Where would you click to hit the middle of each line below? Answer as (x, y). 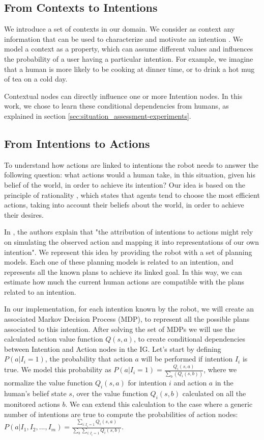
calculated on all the (214, 393)
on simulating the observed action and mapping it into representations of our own (131, 241)
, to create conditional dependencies (189, 339)
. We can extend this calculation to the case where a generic (159, 404)
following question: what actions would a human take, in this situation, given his (130, 175)
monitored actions (32, 404)
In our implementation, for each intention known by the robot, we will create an (129, 309)
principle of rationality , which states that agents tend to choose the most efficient (132, 195)
